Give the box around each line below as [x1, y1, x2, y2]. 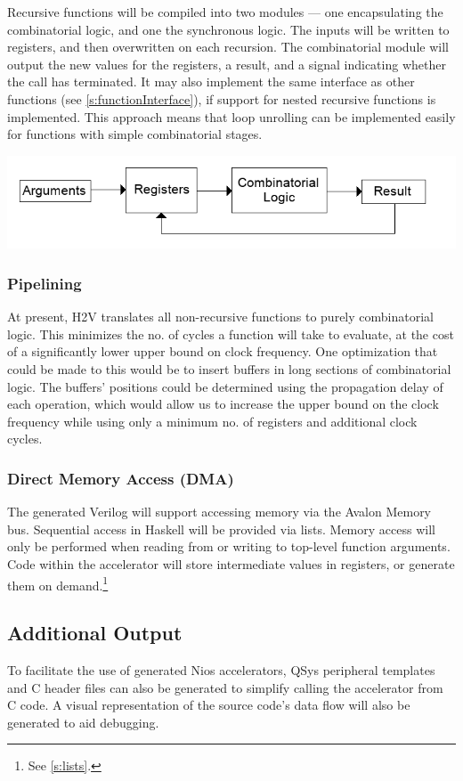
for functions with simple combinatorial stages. [7, 125, 263, 143]
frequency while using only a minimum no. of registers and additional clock [7, 411, 418, 430]
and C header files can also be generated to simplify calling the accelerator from [7, 678, 443, 696]
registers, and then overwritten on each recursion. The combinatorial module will [7, 37, 449, 56]
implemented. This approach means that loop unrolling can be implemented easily [7, 107, 456, 126]
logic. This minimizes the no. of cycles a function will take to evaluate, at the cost [7, 324, 454, 343]
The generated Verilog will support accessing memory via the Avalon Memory [7, 502, 432, 521]
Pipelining [7, 272, 82, 294]
